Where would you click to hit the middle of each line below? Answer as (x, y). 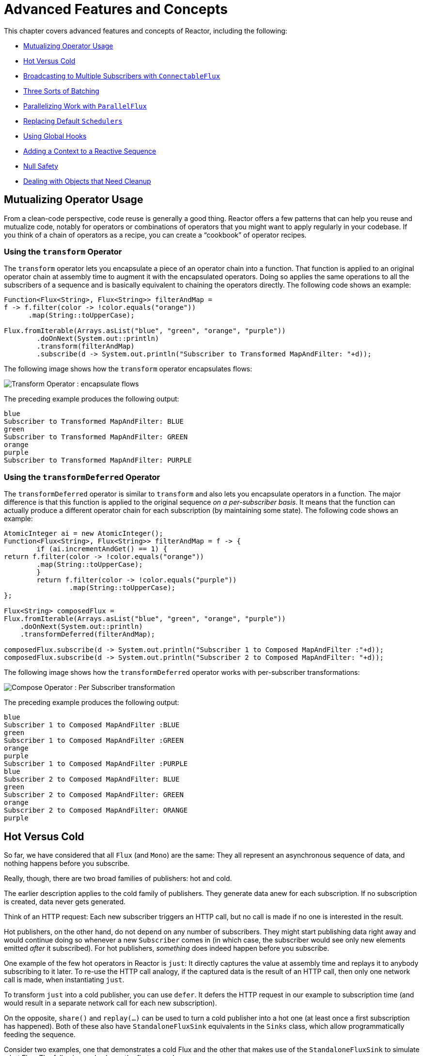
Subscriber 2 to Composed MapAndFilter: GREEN (94, 795)
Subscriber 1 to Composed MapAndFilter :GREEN (94, 741)
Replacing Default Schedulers (73, 121)
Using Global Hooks (55, 136)
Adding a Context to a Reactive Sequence (90, 151)
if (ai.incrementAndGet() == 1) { (102, 549)
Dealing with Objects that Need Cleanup (87, 181)
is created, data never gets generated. (65, 901)
